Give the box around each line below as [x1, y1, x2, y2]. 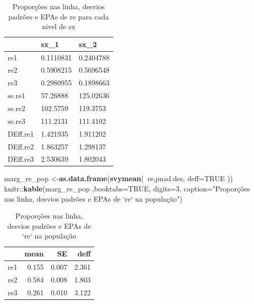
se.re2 [8, 103, 26, 113]
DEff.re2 [8, 141, 34, 151]
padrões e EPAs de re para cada [8, 11, 109, 21]
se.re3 [8, 115, 26, 126]
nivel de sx [41, 21, 75, 32]
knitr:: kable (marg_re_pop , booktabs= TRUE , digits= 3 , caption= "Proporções [4, 183, 250, 194]
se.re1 [8, 90, 26, 101]
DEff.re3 [8, 154, 34, 164]
